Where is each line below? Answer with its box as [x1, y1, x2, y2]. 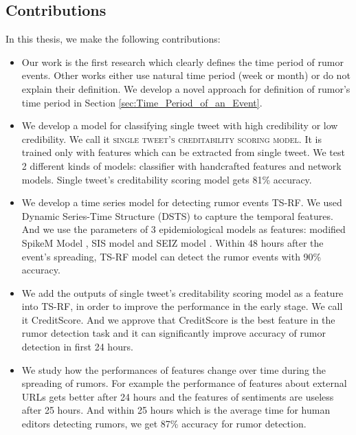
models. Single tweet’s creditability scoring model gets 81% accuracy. [21, 172, 312, 186]
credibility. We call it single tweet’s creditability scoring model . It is [21, 131, 322, 146]
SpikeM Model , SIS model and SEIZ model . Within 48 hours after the [21, 235, 324, 249]
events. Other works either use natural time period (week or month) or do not [21, 68, 351, 82]
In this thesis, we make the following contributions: [5, 32, 221, 46]
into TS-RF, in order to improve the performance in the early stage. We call [21, 299, 343, 313]
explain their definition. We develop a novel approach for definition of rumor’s [21, 81, 351, 96]
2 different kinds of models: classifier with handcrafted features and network [21, 158, 342, 172]
